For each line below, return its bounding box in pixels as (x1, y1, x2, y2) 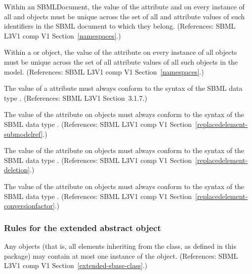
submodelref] (4, 128, 43, 139)
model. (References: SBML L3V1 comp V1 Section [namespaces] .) (4, 66, 204, 77)
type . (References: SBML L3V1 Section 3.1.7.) (4, 92, 147, 103)
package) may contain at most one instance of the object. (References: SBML (4, 250, 238, 261)
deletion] (4, 164, 30, 175)
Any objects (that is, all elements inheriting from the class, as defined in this (4, 240, 236, 251)
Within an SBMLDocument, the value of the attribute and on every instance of (4, 1, 245, 11)
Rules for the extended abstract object (4, 221, 161, 234)
